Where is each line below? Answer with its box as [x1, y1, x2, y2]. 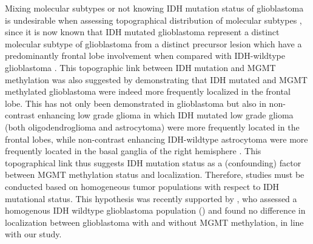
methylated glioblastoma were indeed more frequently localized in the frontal [5, 85, 291, 98]
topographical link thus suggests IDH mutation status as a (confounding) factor [5, 156, 301, 169]
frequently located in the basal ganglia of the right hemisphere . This [5, 144, 261, 157]
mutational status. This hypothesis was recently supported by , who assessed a [5, 192, 297, 205]
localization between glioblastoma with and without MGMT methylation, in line [5, 215, 304, 228]
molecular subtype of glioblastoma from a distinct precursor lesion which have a [5, 37, 302, 50]
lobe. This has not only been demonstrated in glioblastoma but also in [5, 97, 266, 109]
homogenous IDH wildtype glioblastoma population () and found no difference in [5, 204, 306, 217]
